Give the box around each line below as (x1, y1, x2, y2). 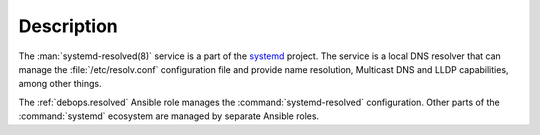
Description (18, 15, 119, 37)
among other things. (18, 78, 102, 90)
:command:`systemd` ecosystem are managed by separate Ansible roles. (18, 110, 320, 122)
